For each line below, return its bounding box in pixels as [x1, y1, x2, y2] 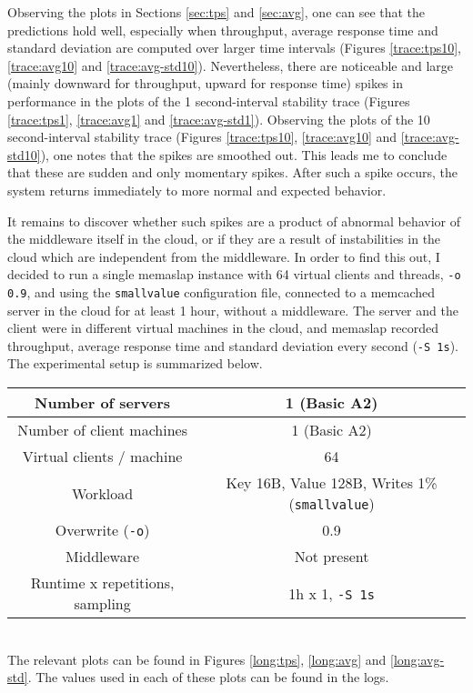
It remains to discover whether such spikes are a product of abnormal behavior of [7, 211, 461, 230]
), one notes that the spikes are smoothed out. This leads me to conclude [40, 145, 448, 164]
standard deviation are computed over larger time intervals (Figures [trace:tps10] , [7, 38, 462, 57]
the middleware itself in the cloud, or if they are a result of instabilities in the [7, 229, 441, 248]
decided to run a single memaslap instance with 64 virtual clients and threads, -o [7, 265, 461, 284]
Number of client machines [17, 419, 187, 441]
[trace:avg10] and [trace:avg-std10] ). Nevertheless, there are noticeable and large [7, 55, 454, 75]
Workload [71, 482, 134, 504]
